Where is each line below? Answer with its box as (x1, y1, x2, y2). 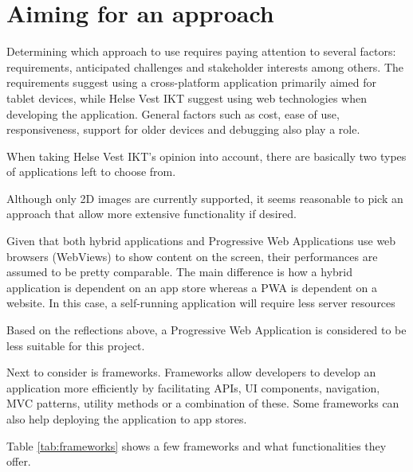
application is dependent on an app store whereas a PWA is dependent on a (6, 279, 377, 295)
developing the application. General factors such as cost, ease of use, (6, 105, 340, 122)
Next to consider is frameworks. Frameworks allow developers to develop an (6, 364, 376, 380)
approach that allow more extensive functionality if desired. (6, 205, 297, 222)
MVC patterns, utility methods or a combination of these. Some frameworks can (6, 395, 399, 412)
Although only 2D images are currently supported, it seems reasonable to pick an (6, 189, 403, 206)
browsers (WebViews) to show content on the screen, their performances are (6, 248, 378, 264)
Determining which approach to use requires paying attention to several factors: (6, 43, 396, 60)
